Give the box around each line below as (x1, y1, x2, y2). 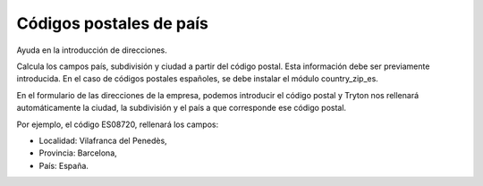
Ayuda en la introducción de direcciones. (16, 45, 167, 55)
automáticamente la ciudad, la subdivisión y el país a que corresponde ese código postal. (16, 103, 347, 114)
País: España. (38, 160, 89, 171)
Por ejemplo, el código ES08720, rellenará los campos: (16, 119, 219, 130)
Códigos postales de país (16, 13, 209, 33)
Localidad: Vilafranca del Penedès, (38, 135, 167, 146)
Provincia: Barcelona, (38, 148, 118, 158)
